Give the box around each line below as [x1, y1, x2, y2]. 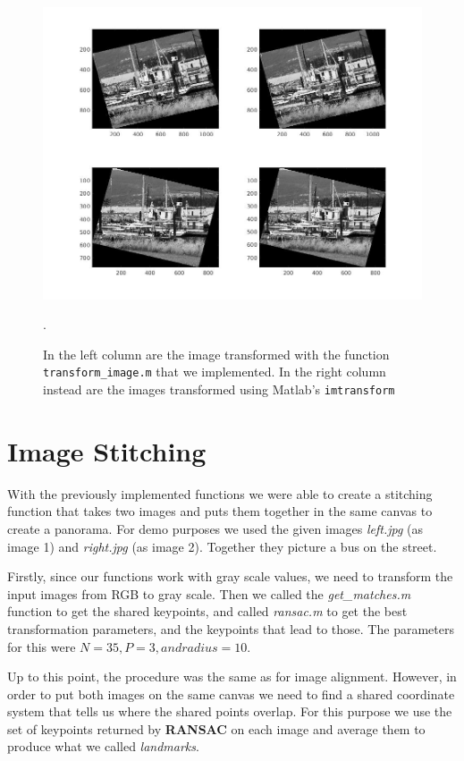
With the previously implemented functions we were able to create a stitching [7, 484, 433, 503]
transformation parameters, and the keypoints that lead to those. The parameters [7, 619, 454, 638]
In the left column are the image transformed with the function [43, 344, 390, 363]
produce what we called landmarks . [7, 737, 199, 756]
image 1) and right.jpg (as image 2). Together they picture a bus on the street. [7, 537, 437, 555]
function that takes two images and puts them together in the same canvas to [7, 502, 433, 520]
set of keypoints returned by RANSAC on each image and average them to [7, 719, 426, 738]
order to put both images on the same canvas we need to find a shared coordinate [7, 684, 455, 703]
